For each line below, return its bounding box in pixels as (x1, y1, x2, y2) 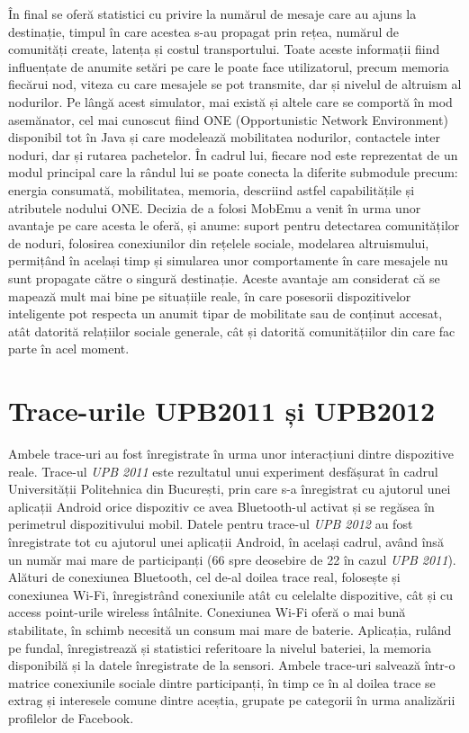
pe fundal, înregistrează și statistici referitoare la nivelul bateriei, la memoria (8, 638, 431, 657)
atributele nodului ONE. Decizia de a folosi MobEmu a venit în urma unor (8, 198, 421, 217)
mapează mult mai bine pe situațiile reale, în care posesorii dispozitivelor (8, 286, 411, 305)
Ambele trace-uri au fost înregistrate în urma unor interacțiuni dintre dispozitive (8, 444, 454, 462)
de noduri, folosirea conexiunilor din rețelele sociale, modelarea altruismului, (8, 233, 429, 252)
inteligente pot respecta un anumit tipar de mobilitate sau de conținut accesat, (8, 304, 443, 323)
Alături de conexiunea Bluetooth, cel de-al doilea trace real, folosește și (8, 568, 401, 586)
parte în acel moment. (8, 339, 130, 358)
